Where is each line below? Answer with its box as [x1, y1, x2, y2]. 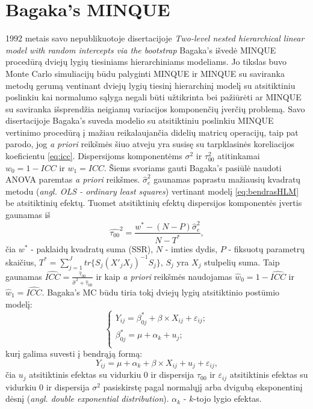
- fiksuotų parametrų [228, 242, 305, 255]
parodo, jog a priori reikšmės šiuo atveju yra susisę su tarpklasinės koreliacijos [5, 138, 294, 150]
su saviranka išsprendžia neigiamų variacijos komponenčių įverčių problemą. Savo [5, 102, 305, 115]
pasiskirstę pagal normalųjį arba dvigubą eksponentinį [103, 380, 303, 393]
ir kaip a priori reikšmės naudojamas [96, 270, 232, 282]
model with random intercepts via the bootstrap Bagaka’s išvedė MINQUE [5, 43, 276, 56]
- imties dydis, [165, 242, 218, 255]
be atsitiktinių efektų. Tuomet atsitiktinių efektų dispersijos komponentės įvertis [5, 196, 302, 209]
